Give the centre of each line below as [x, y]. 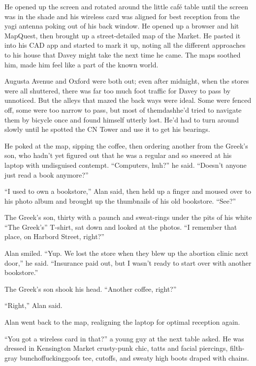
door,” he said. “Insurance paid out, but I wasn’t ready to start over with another [128, 262]
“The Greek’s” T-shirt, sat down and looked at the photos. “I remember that [121, 227]
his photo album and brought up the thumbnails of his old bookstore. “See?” [120, 200]
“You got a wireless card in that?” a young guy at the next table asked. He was [124, 338]
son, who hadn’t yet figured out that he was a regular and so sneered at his [118, 155]
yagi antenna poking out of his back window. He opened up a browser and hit [122, 26]
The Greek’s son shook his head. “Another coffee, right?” [91, 289]
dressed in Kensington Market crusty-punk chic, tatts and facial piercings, [116, 348]
